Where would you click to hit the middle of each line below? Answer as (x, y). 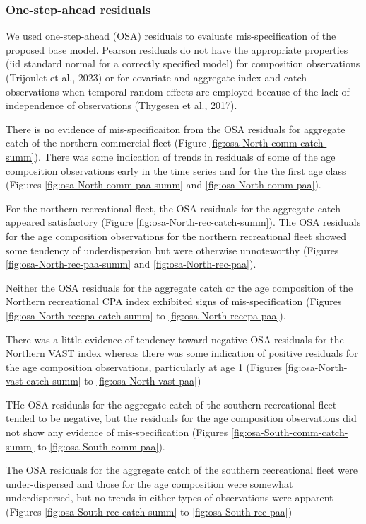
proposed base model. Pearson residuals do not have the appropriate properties (177, 49)
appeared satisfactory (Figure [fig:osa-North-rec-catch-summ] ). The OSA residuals (183, 222)
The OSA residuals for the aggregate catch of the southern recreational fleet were (182, 470)
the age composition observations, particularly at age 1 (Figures (144, 366)
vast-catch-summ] (43, 381)
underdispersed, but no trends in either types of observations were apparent (170, 497)
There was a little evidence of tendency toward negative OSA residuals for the (175, 339)
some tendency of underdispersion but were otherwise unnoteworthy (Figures (172, 250)
